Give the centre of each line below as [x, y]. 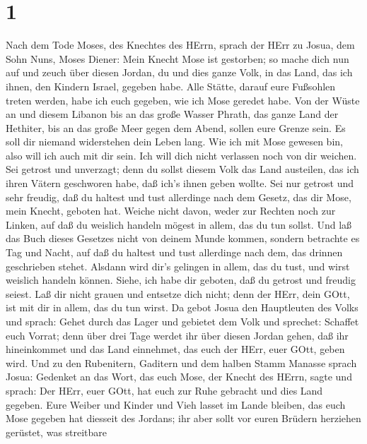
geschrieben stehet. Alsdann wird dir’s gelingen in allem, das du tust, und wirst [178, 266]
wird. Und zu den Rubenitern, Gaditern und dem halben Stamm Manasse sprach [181, 362]
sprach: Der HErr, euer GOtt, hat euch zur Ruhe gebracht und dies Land [164, 390]
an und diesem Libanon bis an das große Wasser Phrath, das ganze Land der [172, 114]
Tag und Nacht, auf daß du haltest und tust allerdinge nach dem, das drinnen [174, 252]
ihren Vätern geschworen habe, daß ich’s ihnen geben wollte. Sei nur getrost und [180, 183]
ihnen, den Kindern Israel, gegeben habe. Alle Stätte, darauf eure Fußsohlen [171, 86]
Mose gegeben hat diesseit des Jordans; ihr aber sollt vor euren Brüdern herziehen [183, 418]
